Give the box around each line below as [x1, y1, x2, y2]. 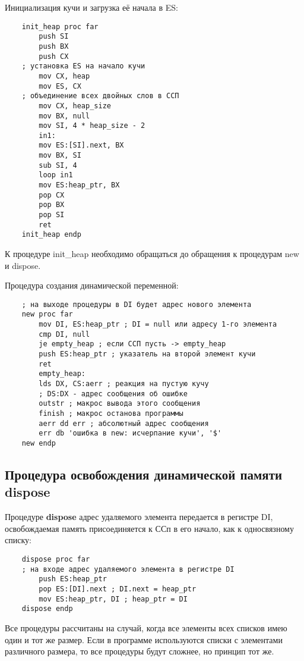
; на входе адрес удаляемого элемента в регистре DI [21, 565, 235, 574]
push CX [39, 52, 69, 61]
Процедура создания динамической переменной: [5, 279, 179, 292]
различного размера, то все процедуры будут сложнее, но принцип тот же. [5, 645, 274, 657]
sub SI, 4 [39, 161, 77, 170]
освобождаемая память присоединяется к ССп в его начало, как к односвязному [5, 522, 294, 534]
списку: [5, 534, 31, 546]
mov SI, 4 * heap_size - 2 [39, 121, 145, 130]
